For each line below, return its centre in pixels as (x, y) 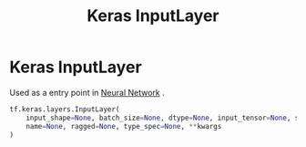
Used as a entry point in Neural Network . (87, 92)
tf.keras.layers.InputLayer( (65, 109)
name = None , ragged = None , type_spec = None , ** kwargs (124, 126)
